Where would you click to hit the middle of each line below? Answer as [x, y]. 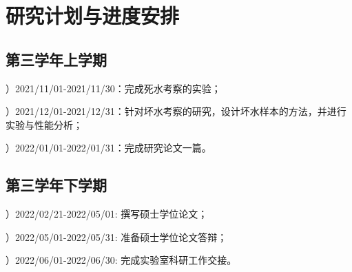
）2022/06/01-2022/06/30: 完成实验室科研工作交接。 [121, 260]
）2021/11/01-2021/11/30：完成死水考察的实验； [113, 88]
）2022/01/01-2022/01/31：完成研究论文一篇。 [108, 148]
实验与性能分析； [44, 124]
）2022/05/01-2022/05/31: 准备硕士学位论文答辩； [116, 237]
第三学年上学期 [56, 59]
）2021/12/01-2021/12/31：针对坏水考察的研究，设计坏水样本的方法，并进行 [176, 111]
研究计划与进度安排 [93, 15]
